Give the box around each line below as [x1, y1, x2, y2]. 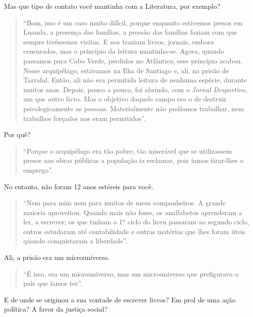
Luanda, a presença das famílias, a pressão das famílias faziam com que [23, 27, 237, 37]
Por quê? [4, 129, 31, 139]
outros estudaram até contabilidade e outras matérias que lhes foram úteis [23, 226, 246, 236]
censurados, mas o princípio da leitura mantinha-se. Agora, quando [23, 46, 224, 56]
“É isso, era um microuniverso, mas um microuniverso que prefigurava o [23, 268, 239, 278]
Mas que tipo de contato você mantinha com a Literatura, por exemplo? [4, 1, 220, 11]
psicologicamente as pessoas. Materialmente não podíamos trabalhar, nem [23, 103, 244, 113]
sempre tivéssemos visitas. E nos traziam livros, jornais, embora [23, 36, 214, 46]
